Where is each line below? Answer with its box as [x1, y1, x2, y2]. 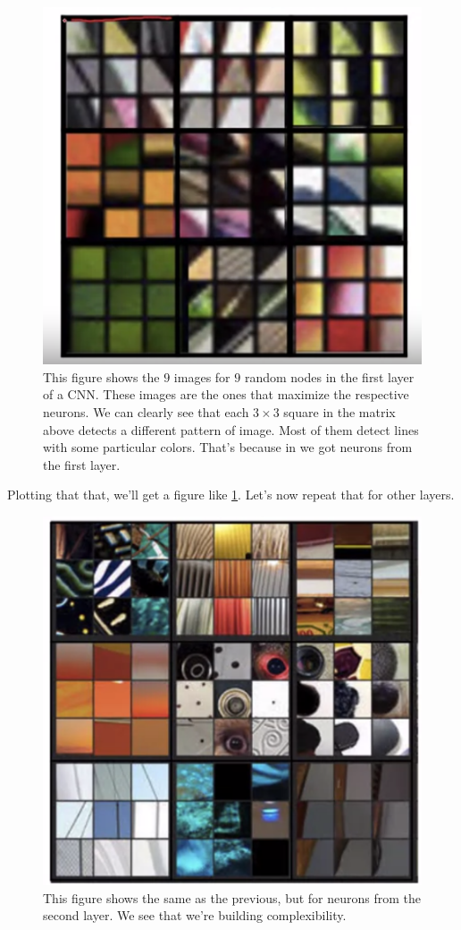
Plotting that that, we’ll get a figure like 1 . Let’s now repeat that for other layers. [7, 485, 455, 504]
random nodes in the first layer [244, 367, 415, 386]
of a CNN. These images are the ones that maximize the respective [43, 385, 409, 404]
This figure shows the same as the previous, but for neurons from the [43, 888, 422, 907]
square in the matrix [283, 403, 396, 422]
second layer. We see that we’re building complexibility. [43, 906, 347, 925]
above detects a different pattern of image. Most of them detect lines [43, 420, 419, 439]
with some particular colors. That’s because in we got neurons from [43, 438, 413, 456]
